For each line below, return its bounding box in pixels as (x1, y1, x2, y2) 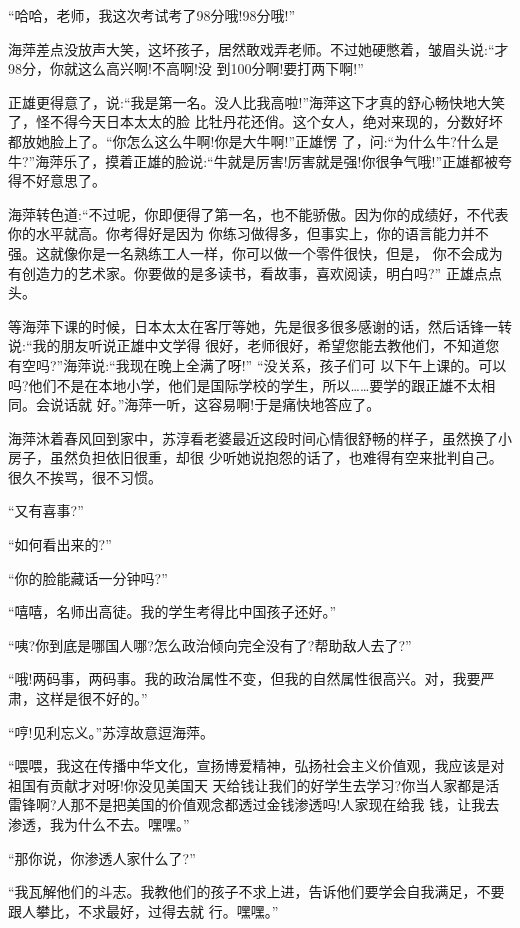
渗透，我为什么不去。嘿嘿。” (8, 814, 190, 834)
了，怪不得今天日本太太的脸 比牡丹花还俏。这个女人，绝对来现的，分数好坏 (8, 111, 503, 132)
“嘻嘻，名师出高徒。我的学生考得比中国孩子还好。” (8, 601, 337, 622)
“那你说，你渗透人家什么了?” (8, 847, 196, 868)
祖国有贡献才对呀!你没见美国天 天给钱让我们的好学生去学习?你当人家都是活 (8, 774, 500, 795)
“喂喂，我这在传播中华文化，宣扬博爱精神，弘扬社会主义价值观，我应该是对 (8, 755, 505, 776)
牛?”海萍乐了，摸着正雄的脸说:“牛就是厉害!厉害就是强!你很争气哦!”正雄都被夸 (8, 150, 512, 171)
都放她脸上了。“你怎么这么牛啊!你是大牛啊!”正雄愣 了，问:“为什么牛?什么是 (8, 130, 499, 151)
